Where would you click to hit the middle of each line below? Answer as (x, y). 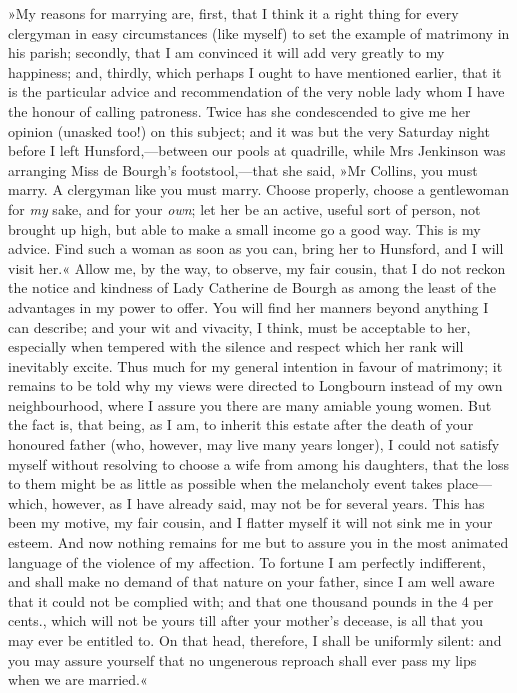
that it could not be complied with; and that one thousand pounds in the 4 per (251, 600)
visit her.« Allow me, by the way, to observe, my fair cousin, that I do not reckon (257, 267)
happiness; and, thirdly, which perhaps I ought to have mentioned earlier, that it (255, 71)
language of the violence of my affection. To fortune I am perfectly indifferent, (247, 561)
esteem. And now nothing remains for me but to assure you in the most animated (258, 542)
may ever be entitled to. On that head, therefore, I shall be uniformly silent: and (255, 640)
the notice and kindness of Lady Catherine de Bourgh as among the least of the (252, 287)
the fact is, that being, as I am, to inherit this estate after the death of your (241, 424)
